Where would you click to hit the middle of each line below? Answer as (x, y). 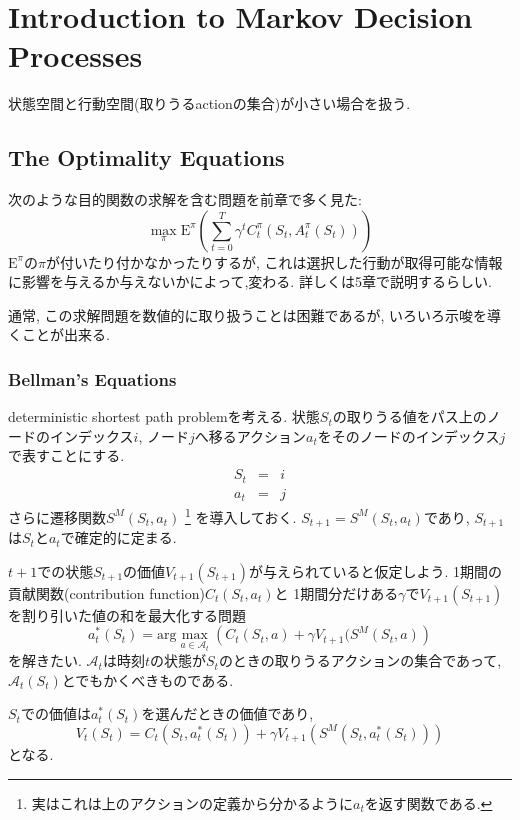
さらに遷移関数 (57, 516)
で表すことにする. (66, 455)
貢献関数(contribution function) (106, 592)
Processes (75, 55)
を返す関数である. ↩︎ (428, 802)
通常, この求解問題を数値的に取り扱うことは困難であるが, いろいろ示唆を (247, 314)
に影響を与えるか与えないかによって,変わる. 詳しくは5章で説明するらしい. (250, 281)
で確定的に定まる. (118, 537)
